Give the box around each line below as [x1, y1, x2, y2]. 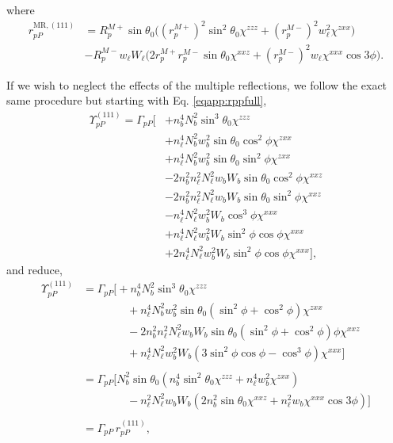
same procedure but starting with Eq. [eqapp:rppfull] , [6, 92, 267, 109]
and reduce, [6, 261, 63, 277]
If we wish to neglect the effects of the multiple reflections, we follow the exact [6, 76, 387, 93]
